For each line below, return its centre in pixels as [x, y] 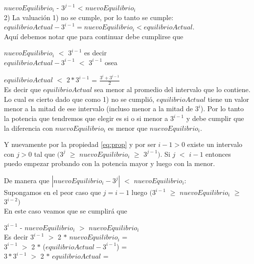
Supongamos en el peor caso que [53, 192]
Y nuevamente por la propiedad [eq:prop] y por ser [80, 144]
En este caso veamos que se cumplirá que [66, 211]
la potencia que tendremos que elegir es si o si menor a [86, 118]
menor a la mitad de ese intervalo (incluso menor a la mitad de [99, 108]
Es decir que [23, 89]
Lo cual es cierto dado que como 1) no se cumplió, [79, 99]
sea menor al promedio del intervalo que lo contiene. [172, 89]
